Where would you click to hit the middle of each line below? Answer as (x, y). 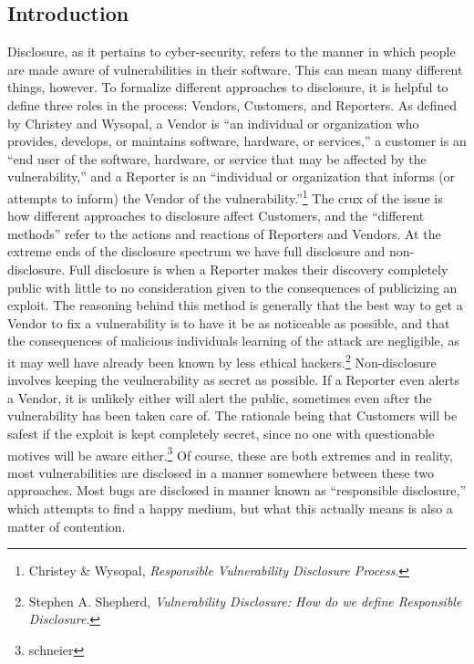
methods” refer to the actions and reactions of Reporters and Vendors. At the (224, 233)
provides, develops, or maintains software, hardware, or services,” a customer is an (237, 141)
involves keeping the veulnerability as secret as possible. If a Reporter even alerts (233, 380)
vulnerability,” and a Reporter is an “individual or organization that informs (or (232, 176)
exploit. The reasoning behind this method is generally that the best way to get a (235, 305)
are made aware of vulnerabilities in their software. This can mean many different (235, 69)
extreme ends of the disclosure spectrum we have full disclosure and (196, 251)
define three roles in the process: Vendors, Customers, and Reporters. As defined (232, 104)
